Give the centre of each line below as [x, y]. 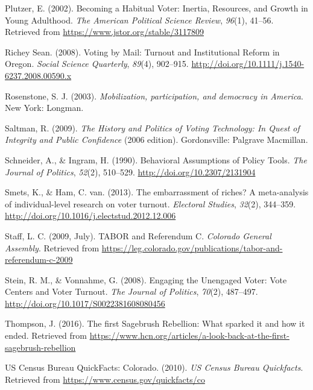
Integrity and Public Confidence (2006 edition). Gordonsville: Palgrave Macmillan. [156, 140]
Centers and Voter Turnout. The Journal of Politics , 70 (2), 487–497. [131, 291]
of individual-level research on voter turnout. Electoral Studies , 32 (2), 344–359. [150, 203]
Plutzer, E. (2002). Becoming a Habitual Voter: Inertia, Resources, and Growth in [156, 8]
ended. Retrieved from [46, 335]
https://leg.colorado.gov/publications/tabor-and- [192, 247]
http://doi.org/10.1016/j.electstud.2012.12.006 [90, 215]
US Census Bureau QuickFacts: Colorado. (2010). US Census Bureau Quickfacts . [154, 367]
